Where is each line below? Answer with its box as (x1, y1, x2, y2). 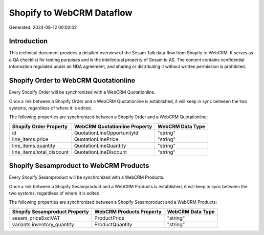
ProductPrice (94, 214, 125, 221)
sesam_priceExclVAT (12, 214, 61, 221)
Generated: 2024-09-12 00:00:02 (9, 24, 77, 30)
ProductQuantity (94, 221, 132, 228)
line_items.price (12, 136, 48, 143)
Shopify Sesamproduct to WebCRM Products (9, 162, 149, 170)
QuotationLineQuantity (74, 142, 127, 149)
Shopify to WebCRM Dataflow (9, 7, 132, 18)
